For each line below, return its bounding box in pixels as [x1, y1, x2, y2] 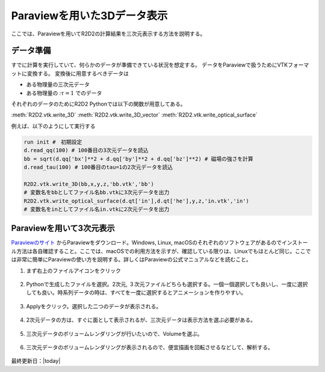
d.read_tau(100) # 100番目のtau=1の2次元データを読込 [23, 163, 173, 171]
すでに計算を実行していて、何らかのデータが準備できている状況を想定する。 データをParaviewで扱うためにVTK [11, 61, 288, 69]
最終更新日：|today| [11, 358, 61, 365]
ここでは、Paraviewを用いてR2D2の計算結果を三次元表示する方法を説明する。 [11, 30, 206, 37]
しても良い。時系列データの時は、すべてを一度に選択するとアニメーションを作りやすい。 [26, 289, 247, 296]
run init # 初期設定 [23, 138, 82, 145]
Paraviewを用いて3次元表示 [11, 223, 115, 234]
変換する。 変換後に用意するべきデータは [26, 70, 129, 77]
